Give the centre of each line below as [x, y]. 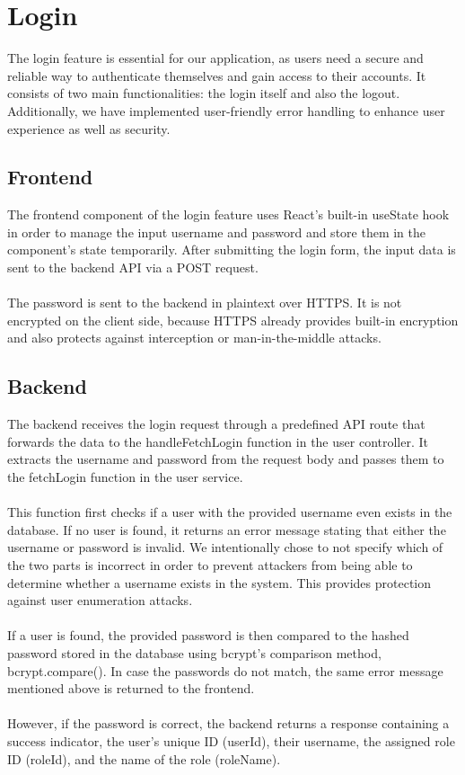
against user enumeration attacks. [100, 600]
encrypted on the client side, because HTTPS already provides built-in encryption [233, 320]
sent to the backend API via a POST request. [133, 267]
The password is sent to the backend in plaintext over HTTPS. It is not [205, 303]
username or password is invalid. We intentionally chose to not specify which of [225, 547]
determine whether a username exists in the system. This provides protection [219, 582]
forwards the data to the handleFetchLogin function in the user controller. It [218, 441]
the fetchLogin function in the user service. [125, 477]
